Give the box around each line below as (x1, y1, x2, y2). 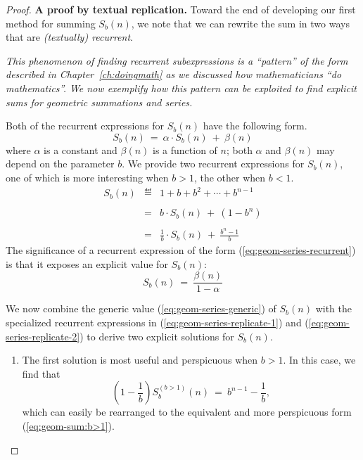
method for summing (6, 15, 96, 30)
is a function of (153, 142, 217, 157)
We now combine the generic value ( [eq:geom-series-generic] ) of (6, 301, 276, 316)
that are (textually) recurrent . (6, 30, 133, 44)
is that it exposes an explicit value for (6, 256, 168, 271)
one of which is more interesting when (6, 170, 169, 184)
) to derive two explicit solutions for (79, 328, 234, 343)
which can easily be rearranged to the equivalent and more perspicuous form (22, 404, 352, 419)
